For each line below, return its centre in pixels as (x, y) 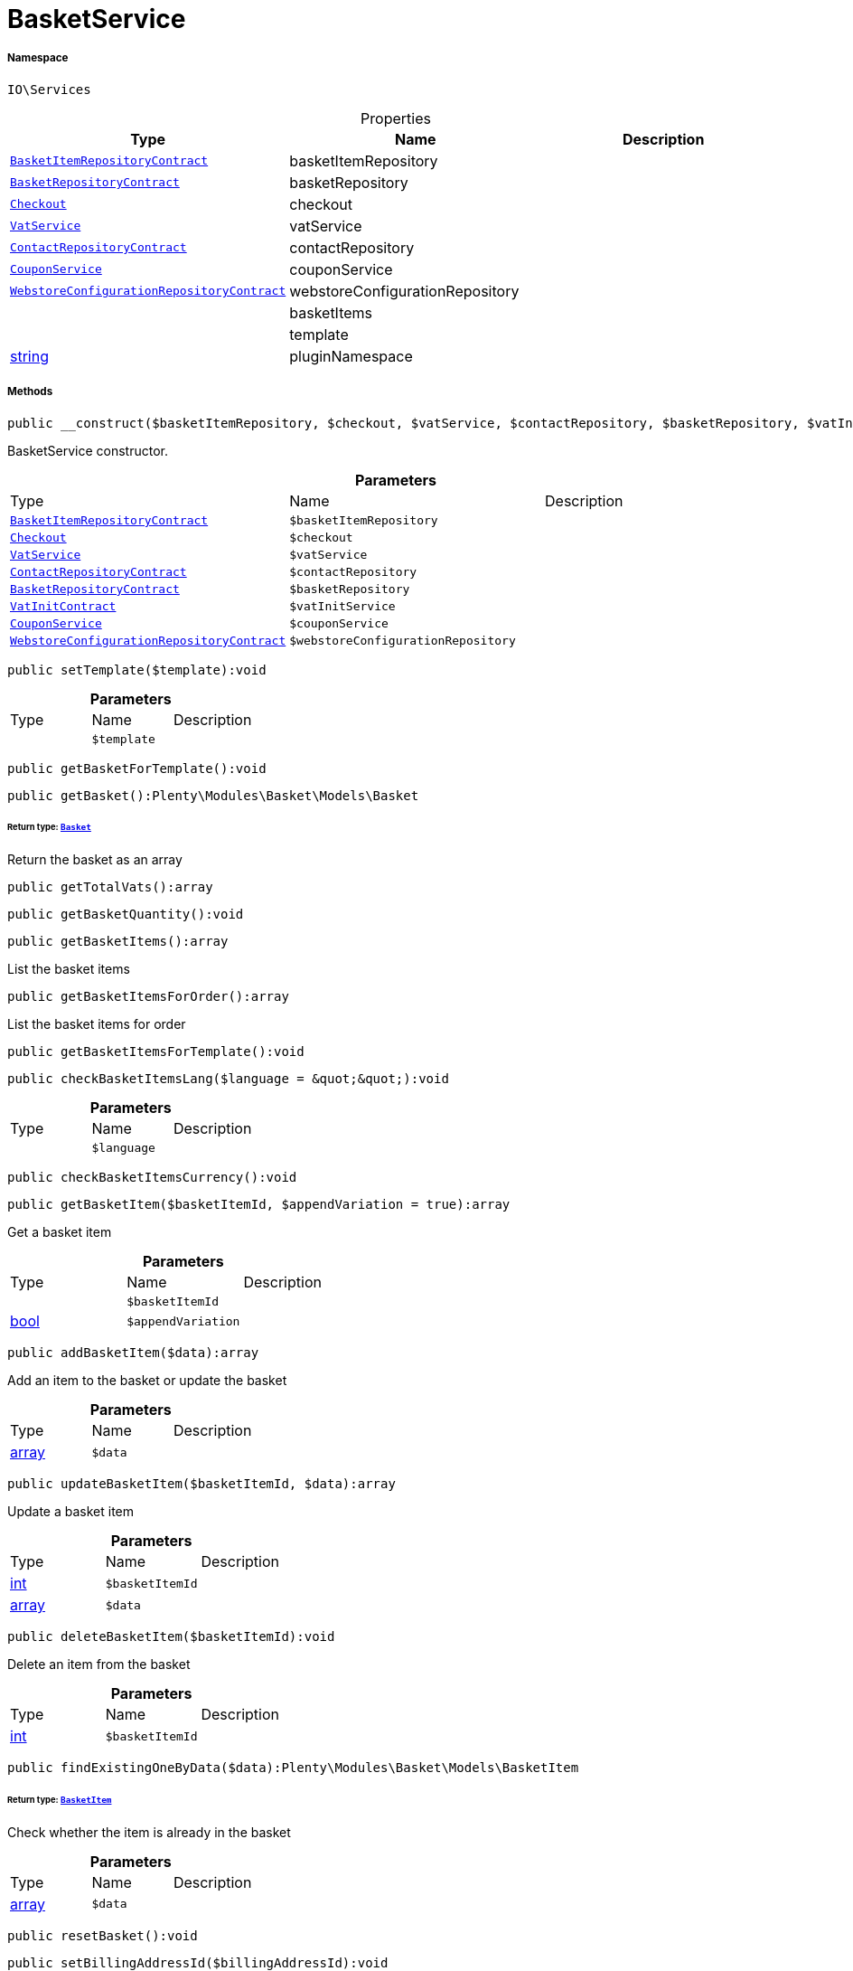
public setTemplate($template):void (137, 670)
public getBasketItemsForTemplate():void (156, 1052)
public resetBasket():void (103, 1935)
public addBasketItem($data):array (133, 1353)
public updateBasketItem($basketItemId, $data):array (202, 1484)
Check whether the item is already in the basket (149, 1832)
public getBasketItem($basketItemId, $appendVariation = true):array (259, 1205)
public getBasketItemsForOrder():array (148, 997)
